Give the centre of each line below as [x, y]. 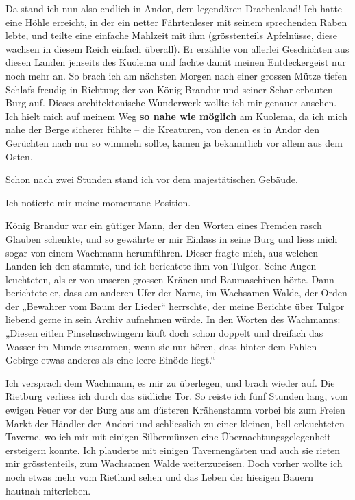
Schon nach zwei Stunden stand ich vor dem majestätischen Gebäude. [152, 179]
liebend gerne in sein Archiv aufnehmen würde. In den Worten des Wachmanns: [173, 319]
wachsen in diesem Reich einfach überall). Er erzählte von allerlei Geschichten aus [177, 48]
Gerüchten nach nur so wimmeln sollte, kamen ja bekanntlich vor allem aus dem [174, 142]
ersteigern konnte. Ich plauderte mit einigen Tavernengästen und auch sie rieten [173, 450]
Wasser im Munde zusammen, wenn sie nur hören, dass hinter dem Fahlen [161, 346]
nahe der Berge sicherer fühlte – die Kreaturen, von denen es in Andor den [162, 129]
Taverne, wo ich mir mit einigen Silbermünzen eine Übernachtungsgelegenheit [168, 437]
